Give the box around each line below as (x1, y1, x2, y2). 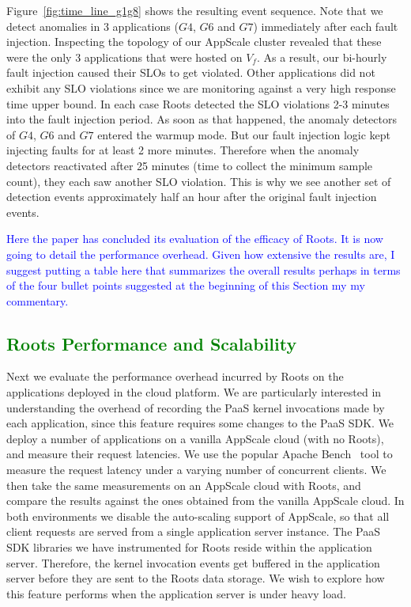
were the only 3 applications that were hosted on (6, 48, 243, 65)
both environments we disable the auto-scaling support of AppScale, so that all (6, 507, 390, 524)
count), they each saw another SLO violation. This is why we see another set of (6, 173, 391, 189)
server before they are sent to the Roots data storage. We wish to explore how (6, 570, 385, 586)
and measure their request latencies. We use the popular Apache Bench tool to (6, 446, 393, 462)
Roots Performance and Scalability (6, 331, 297, 355)
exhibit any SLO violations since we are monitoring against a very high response (6, 79, 396, 96)
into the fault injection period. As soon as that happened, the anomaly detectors (6, 111, 397, 127)
